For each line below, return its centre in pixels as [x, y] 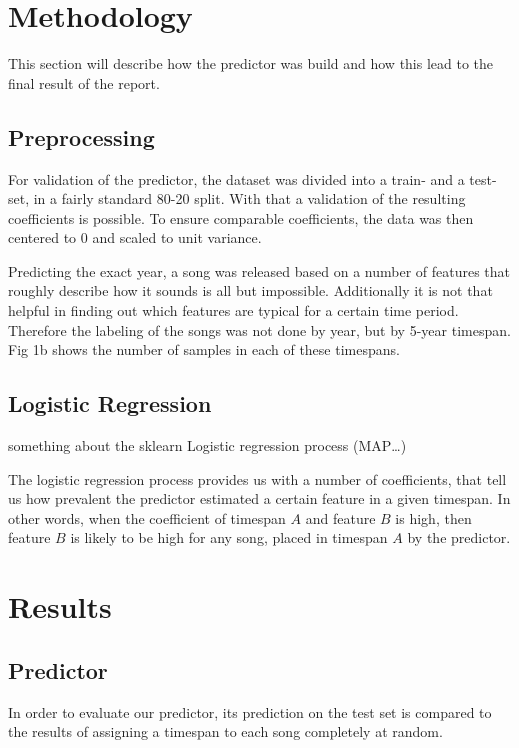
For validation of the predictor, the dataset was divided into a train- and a [236, 178]
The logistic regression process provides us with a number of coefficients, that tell [257, 478]
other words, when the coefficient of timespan [147, 517]
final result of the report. [84, 82]
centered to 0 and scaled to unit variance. [135, 237]
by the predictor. [459, 537]
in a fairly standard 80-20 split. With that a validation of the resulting [249, 198]
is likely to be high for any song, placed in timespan [229, 537]
